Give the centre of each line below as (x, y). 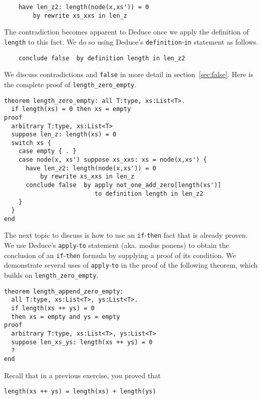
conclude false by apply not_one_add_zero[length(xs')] (123, 185)
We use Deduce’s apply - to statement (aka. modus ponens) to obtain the (117, 245)
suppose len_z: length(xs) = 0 (64, 135)
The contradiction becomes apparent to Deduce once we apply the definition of (126, 32)
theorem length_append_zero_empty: (64, 291)
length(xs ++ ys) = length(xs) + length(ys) (80, 392)
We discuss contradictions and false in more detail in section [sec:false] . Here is (129, 74)
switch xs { (31, 143)
